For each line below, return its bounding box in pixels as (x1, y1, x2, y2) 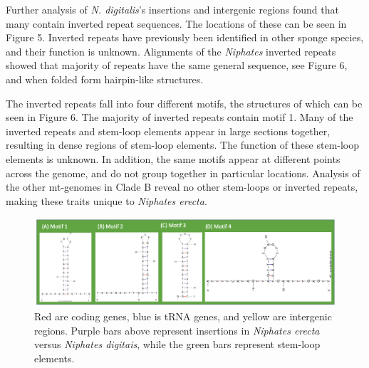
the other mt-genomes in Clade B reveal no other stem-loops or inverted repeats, (6, 179, 358, 194)
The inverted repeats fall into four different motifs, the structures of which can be (6, 95, 363, 110)
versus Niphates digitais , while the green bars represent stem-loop (34, 337, 321, 352)
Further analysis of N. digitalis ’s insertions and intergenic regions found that (6, 2, 339, 16)
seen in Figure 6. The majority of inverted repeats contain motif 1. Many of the (6, 110, 353, 125)
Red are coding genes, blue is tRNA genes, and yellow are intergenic (34, 309, 332, 324)
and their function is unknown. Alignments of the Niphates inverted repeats (6, 43, 336, 58)
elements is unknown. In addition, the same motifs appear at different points (6, 151, 341, 166)
